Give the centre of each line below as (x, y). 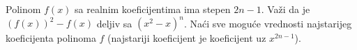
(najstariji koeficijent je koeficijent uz (187, 38)
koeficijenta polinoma (51, 38)
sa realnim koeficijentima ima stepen (153, 9)
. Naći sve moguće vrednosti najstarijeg (268, 23)
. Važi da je (286, 9)
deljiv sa (114, 23)
